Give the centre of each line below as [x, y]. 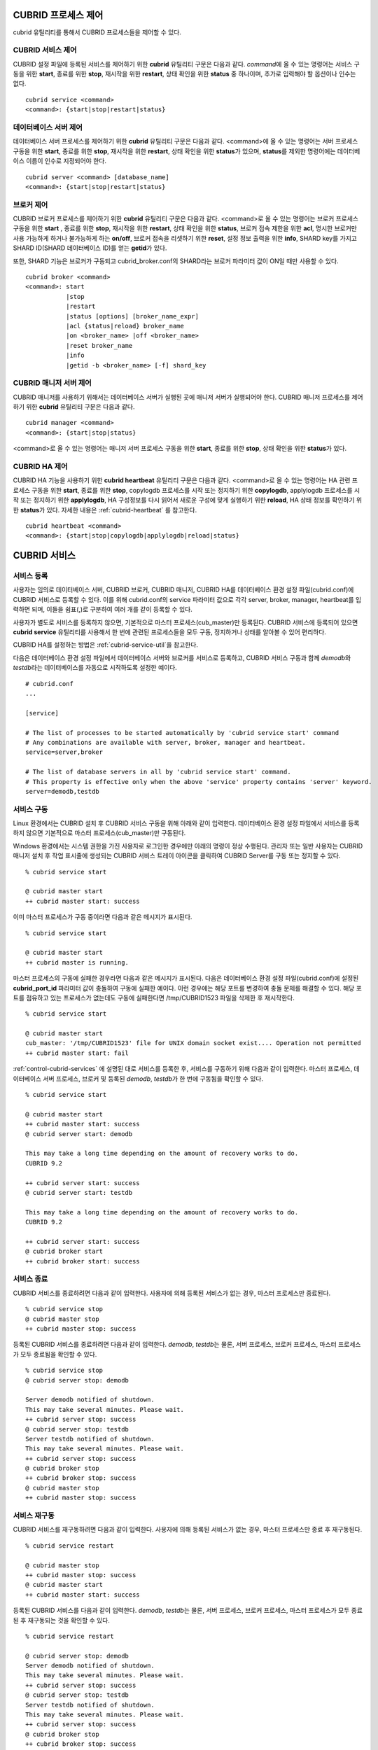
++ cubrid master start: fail [77, 1053]
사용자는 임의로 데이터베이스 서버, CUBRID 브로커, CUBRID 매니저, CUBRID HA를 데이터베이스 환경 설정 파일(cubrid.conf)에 [183, 590]
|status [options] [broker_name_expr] [132, 316]
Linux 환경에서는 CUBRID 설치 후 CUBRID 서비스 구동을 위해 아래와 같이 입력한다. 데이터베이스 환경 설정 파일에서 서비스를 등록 [186, 823]
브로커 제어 [30, 204]
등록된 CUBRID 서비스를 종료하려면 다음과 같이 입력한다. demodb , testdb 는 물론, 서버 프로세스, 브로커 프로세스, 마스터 [175, 1345]
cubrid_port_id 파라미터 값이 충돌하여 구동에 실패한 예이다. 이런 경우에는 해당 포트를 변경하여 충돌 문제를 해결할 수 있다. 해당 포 [187, 988]
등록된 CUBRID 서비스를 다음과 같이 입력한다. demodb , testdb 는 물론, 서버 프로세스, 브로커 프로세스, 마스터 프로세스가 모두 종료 [188, 1611]
